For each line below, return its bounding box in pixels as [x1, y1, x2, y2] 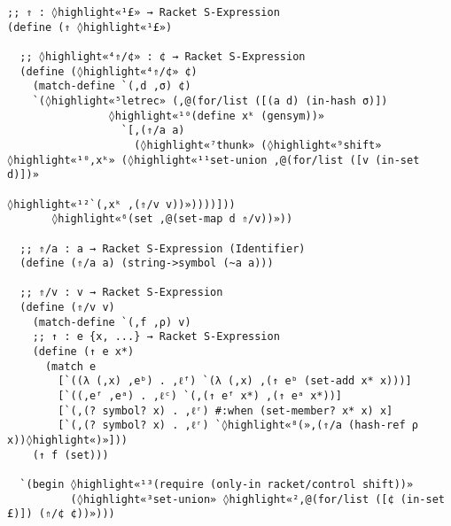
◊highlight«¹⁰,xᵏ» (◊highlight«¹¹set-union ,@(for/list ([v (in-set [7, 153, 420, 166]
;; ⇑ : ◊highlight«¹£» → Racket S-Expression [7, 6, 280, 19]
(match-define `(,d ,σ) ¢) [32, 80, 191, 93]
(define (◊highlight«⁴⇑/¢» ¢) [19, 65, 198, 78]
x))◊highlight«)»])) [7, 434, 128, 447]
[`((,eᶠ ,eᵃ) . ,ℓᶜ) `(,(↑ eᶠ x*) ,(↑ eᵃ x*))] [58, 390, 342, 403]
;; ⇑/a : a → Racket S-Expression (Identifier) [19, 242, 306, 255]
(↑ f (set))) [32, 448, 109, 461]
